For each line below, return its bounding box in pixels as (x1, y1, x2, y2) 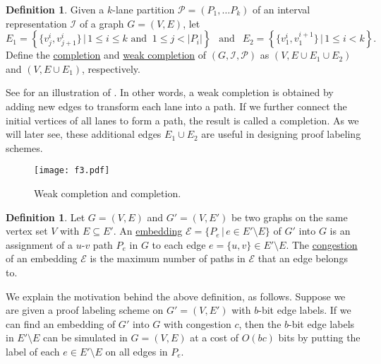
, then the (238, 316, 282, 331)
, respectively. (82, 61, 140, 76)
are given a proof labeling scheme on (6, 303, 164, 317)
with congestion (163, 316, 231, 331)
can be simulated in (43, 330, 128, 345)
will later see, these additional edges (6, 127, 162, 141)
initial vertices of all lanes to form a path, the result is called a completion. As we (6, 112, 359, 127)
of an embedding (6, 251, 78, 266)
